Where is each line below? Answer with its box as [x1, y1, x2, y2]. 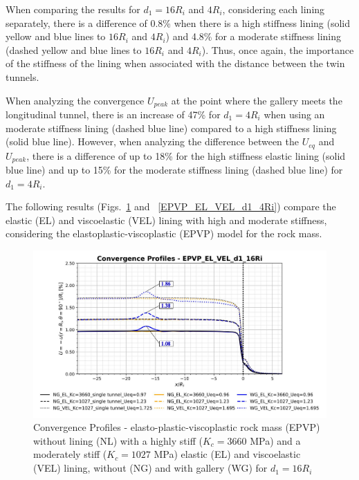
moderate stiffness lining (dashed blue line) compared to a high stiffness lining [6, 120, 337, 135]
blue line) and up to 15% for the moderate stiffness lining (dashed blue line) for [6, 163, 343, 177]
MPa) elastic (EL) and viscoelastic [154, 447, 301, 461]
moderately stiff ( [33, 447, 107, 461]
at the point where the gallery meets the [171, 93, 342, 107]
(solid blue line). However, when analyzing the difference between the [6, 134, 300, 149]
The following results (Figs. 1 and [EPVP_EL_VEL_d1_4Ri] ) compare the [6, 199, 336, 214]
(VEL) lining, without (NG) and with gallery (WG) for [33, 461, 268, 475]
